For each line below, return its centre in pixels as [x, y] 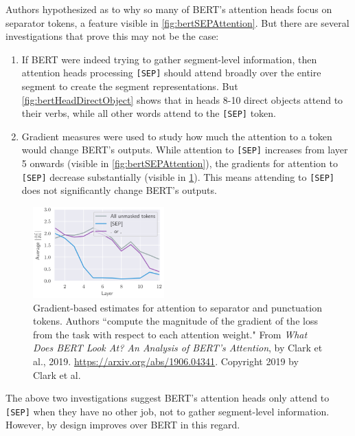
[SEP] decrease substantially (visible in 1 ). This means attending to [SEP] [178, 176]
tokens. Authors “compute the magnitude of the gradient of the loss [175, 321]
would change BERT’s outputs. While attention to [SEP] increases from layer [185, 150]
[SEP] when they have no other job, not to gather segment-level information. [168, 411]
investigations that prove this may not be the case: [112, 36]
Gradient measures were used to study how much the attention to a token [177, 136]
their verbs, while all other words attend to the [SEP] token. [149, 113]
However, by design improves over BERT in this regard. [123, 425]
